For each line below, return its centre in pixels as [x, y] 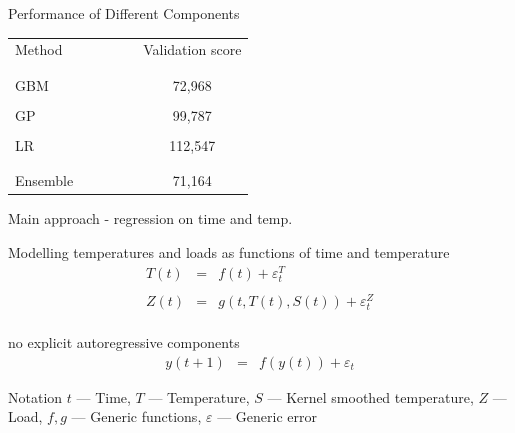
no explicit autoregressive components [124, 342]
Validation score [192, 49]
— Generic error [267, 416]
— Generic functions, [136, 416]
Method [39, 49]
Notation [35, 396]
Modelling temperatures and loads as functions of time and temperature [229, 251]
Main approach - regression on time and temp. [150, 218]
